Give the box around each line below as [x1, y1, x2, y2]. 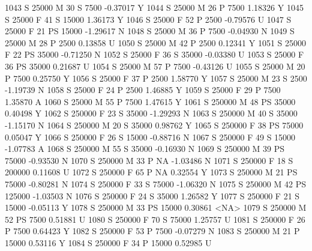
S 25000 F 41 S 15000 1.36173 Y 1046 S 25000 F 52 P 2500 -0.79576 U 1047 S [5, 13, 292, 25]
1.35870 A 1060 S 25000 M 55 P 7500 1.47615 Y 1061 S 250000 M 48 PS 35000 [5, 95, 296, 107]
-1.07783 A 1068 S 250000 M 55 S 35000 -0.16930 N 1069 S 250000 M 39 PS [5, 142, 285, 155]
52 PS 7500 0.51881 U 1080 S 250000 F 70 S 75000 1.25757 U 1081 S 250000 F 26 [5, 213, 305, 225]
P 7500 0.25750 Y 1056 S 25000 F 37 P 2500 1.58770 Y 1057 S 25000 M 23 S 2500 [5, 71, 307, 84]
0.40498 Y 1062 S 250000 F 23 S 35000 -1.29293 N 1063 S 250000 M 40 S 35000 [5, 107, 298, 119]
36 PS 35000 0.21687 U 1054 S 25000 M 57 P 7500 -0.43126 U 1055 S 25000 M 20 [5, 59, 305, 72]
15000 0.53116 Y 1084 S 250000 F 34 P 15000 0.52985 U [5, 236, 212, 249]
